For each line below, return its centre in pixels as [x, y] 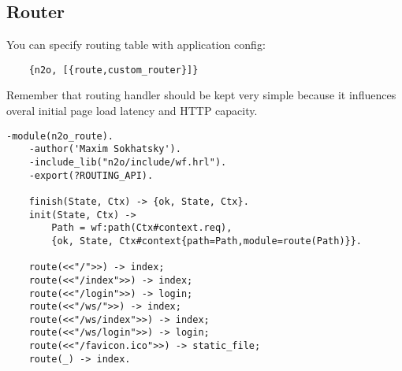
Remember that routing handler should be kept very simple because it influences [201, 95]
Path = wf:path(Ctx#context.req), [142, 228]
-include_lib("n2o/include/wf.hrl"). [128, 162]
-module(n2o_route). [60, 136]
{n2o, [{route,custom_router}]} [114, 70]
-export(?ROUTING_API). [91, 175]
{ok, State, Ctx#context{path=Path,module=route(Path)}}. [207, 241]
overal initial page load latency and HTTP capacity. [132, 111]
